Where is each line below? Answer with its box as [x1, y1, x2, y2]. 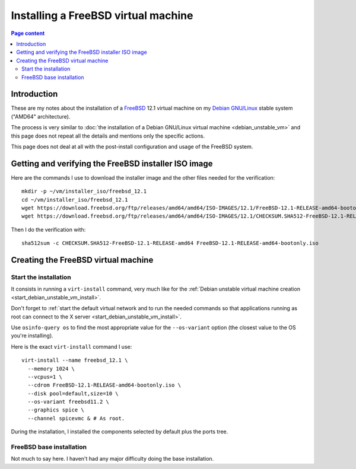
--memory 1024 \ [27, 365, 75, 372]
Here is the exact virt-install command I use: [11, 343, 132, 350]
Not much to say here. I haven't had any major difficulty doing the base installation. [11, 455, 214, 462]
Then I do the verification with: [11, 226, 86, 233]
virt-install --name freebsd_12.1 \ [21, 357, 128, 364]
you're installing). [11, 332, 53, 339]
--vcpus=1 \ [27, 374, 62, 380]
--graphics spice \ [27, 407, 84, 413]
